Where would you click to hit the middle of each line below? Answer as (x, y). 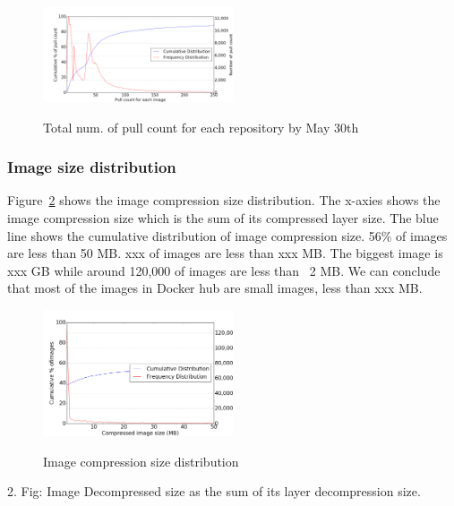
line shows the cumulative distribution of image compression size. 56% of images (227, 235)
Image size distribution (92, 167)
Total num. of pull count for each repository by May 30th (201, 127)
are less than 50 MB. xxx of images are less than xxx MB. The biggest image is (225, 253)
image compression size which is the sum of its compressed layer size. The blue (223, 218)
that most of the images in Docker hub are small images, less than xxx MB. (215, 288)
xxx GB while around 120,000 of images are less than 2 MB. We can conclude (224, 270)
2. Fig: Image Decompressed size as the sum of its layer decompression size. (214, 491)
